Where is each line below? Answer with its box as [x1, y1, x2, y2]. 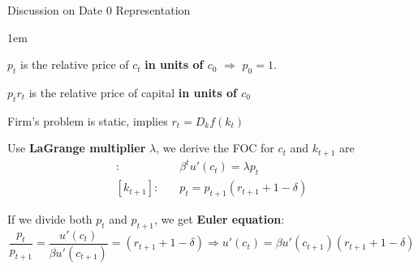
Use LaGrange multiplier [7, 139, 146, 156]
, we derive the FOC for [156, 139, 274, 156]
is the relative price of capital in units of [28, 83, 237, 100]
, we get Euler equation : [153, 210, 285, 227]
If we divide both [7, 210, 93, 227]
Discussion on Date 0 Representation [7, 2, 191, 18]
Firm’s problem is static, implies [7, 112, 168, 129]
